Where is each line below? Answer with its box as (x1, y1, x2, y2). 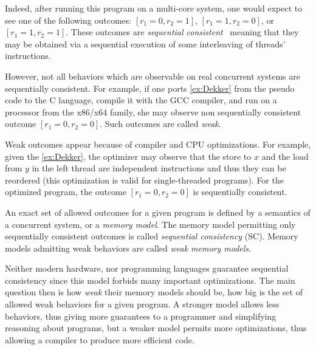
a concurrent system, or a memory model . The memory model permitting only (5, 218, 296, 230)
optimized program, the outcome (5, 185, 126, 198)
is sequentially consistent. (193, 185, 287, 198)
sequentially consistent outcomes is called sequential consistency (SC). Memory (5, 230, 298, 242)
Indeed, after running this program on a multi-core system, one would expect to (5, 2, 303, 14)
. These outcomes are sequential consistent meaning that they (66, 26, 299, 38)
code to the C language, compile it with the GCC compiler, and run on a (5, 94, 277, 106)
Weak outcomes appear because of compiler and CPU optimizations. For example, (5, 137, 311, 150)
